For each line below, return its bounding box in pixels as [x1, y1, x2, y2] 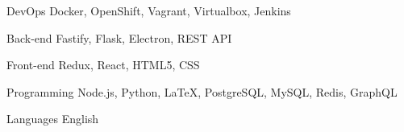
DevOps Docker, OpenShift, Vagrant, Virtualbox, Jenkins [6, 2, 291, 19]
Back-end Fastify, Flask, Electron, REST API [6, 29, 232, 46]
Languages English [6, 110, 99, 127]
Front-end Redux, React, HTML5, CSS [6, 56, 200, 73]
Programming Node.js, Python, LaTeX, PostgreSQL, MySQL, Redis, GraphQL [6, 83, 398, 100]
